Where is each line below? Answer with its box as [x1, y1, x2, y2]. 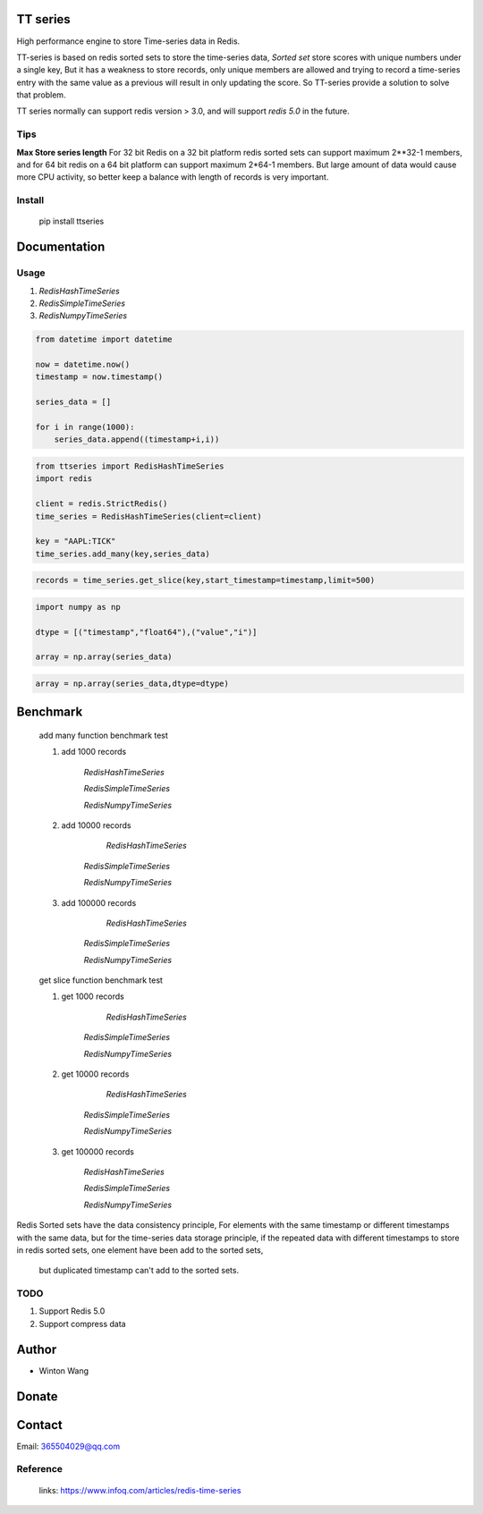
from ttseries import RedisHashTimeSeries [35, 461, 225, 471]
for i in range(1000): [35, 422, 135, 432]
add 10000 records [61, 819, 131, 831]
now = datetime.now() [35, 359, 131, 370]
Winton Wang [38, 1365, 89, 1376]
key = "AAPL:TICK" [35, 537, 116, 546]
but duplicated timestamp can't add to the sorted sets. [38, 1265, 240, 1276]
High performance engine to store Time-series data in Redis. [16, 36, 241, 47]
